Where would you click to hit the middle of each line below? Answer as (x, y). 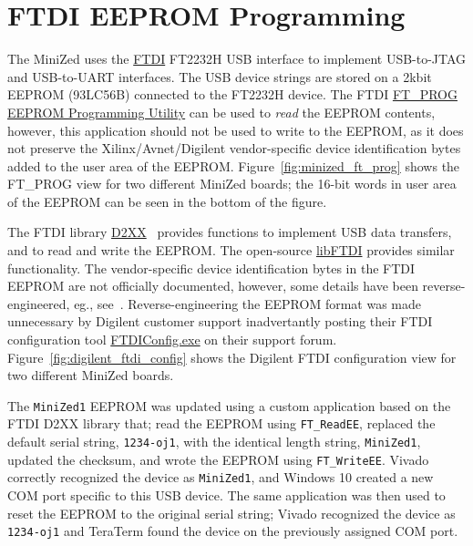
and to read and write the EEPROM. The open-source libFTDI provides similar (231, 250)
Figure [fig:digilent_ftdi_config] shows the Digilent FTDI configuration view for (232, 357)
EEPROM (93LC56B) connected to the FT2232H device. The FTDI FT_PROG (232, 94)
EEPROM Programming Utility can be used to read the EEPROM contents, (221, 112)
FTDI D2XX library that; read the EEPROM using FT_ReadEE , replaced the (221, 423)
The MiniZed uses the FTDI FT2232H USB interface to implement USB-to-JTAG (237, 59)
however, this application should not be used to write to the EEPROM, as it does (236, 130)
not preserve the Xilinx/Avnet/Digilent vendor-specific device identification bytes (234, 148)
